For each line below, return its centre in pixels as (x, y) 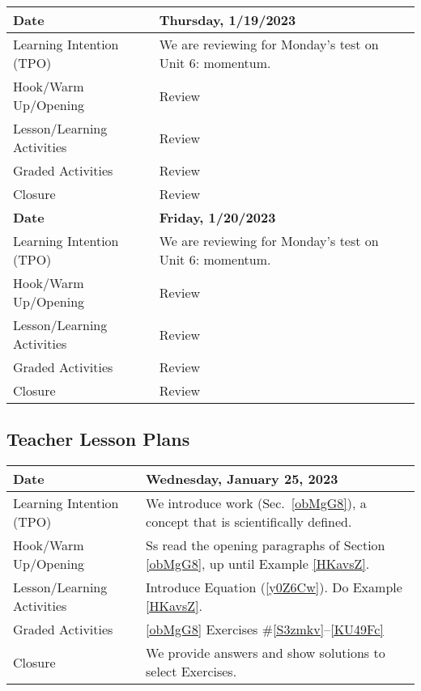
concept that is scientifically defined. (249, 522)
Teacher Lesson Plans (98, 439)
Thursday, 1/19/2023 (228, 20)
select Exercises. (191, 672)
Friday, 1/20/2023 (217, 217)
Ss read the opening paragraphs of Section (266, 545)
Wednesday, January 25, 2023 (242, 479)
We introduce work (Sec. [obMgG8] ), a (256, 503)
